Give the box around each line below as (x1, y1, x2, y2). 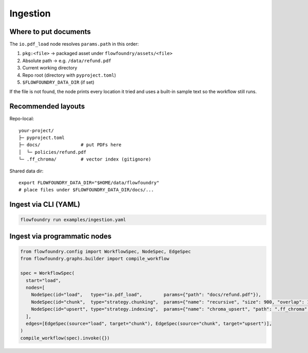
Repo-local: (9, 116, 34, 122)
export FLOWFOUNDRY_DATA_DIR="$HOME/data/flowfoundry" (18, 180, 160, 186)
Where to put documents (9, 27, 91, 36)
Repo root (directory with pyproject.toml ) (22, 72, 117, 78)
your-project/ (18, 128, 54, 133)
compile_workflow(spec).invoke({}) (20, 335, 110, 341)
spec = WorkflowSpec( (20, 270, 75, 276)
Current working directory (22, 65, 78, 71)
